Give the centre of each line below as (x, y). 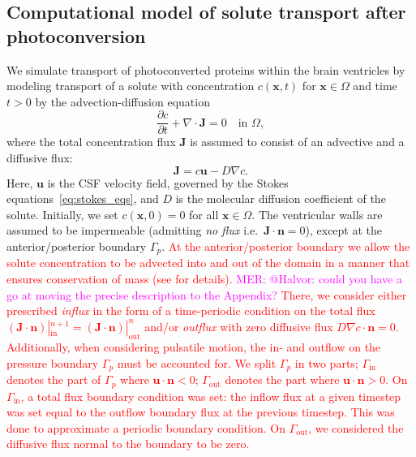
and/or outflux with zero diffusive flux (239, 327)
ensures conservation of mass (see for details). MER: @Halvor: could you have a (204, 279)
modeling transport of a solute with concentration (131, 86)
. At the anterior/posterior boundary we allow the (286, 246)
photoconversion (76, 35)
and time (375, 86)
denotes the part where (282, 379)
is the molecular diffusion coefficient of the (281, 198)
